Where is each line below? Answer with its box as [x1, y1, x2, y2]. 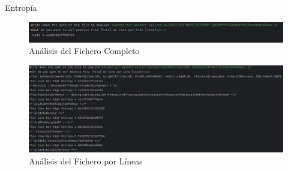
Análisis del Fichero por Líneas [29, 155, 143, 167]
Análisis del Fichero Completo [29, 44, 140, 57]
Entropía [5, 1, 37, 13]
